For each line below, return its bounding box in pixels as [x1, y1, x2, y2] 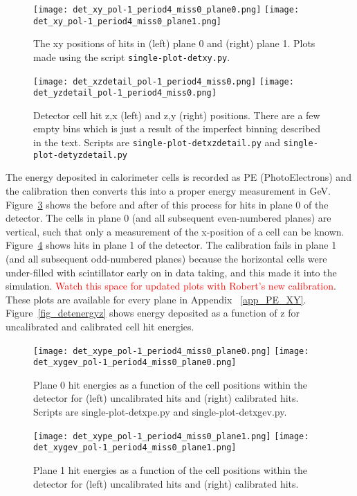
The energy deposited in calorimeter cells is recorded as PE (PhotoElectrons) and [6, 170, 351, 184]
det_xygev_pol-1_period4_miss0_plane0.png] [33, 357, 237, 368]
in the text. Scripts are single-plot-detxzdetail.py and [33, 135, 281, 150]
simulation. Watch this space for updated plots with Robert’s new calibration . [6, 278, 336, 293]
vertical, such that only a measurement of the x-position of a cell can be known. [6, 224, 345, 238]
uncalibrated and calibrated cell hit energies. [6, 319, 194, 333]
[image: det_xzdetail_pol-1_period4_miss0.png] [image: [33, 76, 294, 87]
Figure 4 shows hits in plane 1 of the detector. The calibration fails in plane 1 [6, 238, 337, 252]
